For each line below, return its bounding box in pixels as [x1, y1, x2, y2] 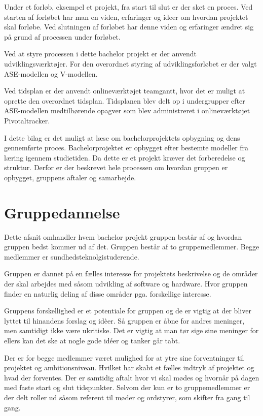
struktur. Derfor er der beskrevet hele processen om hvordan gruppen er [4, 162, 228, 173]
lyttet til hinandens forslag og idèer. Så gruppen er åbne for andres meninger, [4, 315, 245, 326]
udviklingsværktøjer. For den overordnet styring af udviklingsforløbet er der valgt [4, 58, 257, 69]
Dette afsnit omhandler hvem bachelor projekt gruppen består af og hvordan [4, 231, 242, 242]
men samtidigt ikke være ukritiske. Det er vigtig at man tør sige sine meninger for [4, 325, 259, 336]
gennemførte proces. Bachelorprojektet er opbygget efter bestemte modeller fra [4, 142, 249, 153]
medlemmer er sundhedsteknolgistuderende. [4, 251, 139, 262]
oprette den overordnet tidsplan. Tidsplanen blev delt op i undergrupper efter [4, 95, 245, 106]
